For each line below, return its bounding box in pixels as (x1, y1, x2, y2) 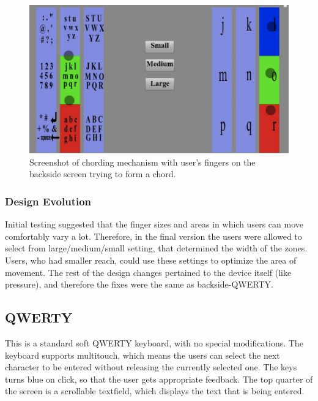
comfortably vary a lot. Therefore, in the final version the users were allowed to (5, 229, 302, 242)
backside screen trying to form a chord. (29, 167, 176, 180)
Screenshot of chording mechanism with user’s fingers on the (29, 155, 256, 168)
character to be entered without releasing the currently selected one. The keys (5, 361, 297, 373)
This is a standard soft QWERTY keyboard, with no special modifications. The (5, 336, 303, 349)
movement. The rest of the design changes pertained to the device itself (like (5, 265, 292, 278)
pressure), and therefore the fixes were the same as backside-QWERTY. (5, 278, 273, 291)
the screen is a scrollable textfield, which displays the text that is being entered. (5, 384, 305, 397)
